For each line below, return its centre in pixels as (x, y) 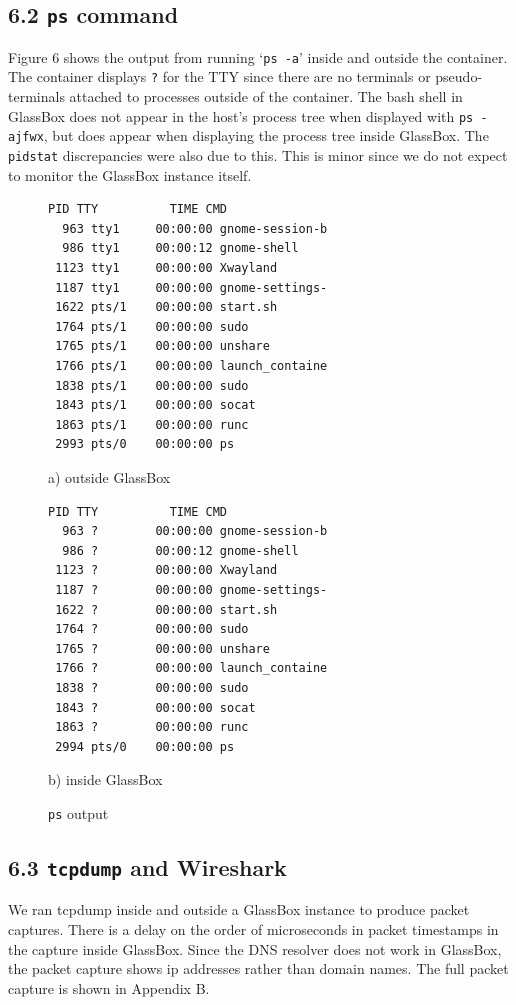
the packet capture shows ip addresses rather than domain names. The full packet (258, 968)
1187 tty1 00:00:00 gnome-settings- (191, 287)
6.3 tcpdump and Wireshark (147, 866)
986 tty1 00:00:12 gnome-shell (180, 248)
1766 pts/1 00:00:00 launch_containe (191, 366)
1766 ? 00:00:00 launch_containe (191, 668)
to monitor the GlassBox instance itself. (130, 174)
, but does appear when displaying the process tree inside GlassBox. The (266, 135)
